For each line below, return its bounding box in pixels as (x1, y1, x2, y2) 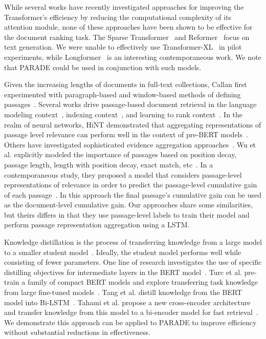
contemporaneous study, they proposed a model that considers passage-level (4, 169, 242, 180)
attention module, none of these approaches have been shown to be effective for (4, 22, 253, 32)
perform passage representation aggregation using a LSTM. (4, 219, 190, 230)
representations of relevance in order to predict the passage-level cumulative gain (4, 179, 257, 190)
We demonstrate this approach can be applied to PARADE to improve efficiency (4, 316, 257, 327)
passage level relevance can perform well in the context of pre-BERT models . (4, 129, 248, 140)
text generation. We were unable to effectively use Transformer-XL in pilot (4, 41, 242, 52)
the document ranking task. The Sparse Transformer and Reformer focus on (4, 31, 250, 42)
